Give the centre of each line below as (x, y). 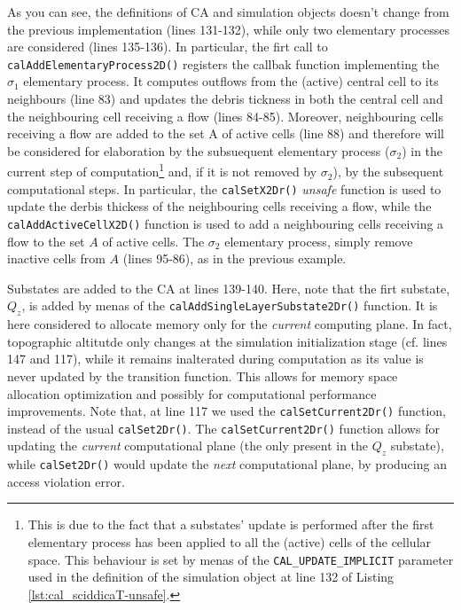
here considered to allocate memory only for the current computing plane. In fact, (230, 324)
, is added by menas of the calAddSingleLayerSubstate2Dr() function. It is (230, 305)
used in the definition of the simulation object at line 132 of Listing (211, 577)
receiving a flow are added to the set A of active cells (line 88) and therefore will (226, 133)
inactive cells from (56, 258)
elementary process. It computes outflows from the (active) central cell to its (231, 81)
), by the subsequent (388, 172)
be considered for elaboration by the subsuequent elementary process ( (199, 150)
